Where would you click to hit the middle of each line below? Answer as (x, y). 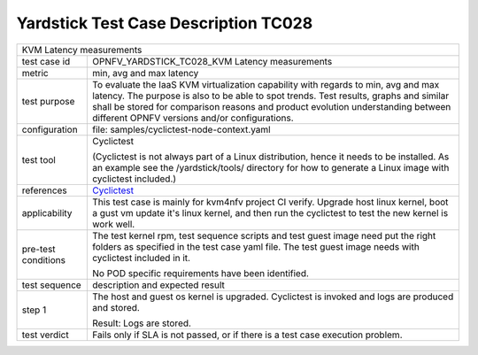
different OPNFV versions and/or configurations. (193, 118)
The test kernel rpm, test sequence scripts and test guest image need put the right (264, 235)
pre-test (39, 249)
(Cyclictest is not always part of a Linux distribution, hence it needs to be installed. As (271, 157)
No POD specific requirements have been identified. (201, 273)
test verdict (46, 335)
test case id (46, 61)
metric (35, 73)
